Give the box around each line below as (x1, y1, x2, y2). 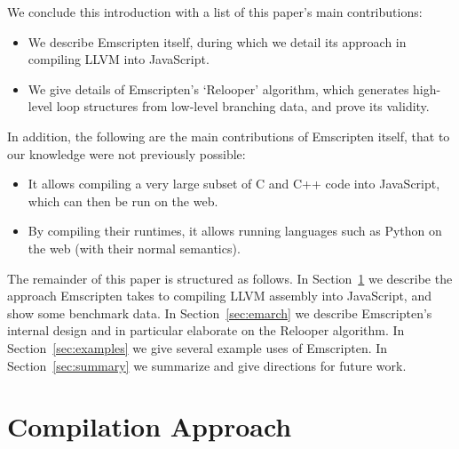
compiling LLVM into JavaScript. (28, 50, 210, 68)
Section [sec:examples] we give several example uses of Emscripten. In (7, 338, 388, 357)
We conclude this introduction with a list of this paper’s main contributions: (7, 3, 423, 20)
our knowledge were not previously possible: (7, 144, 246, 163)
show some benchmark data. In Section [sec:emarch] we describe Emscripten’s (7, 303, 432, 322)
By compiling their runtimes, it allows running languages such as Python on (28, 221, 442, 240)
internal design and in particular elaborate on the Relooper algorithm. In (7, 321, 405, 340)
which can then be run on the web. (28, 191, 218, 210)
